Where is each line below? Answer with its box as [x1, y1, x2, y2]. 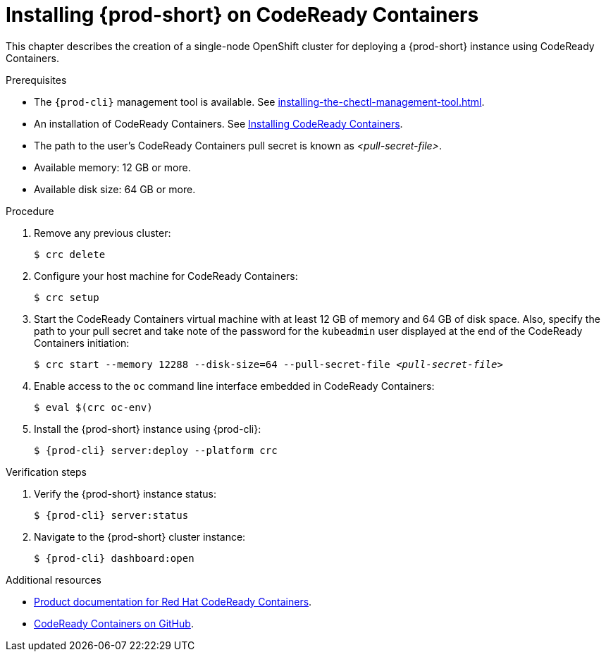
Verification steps [6, 465, 87, 478]
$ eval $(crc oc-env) [34, 401, 153, 413]
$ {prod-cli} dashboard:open [34, 552, 194, 564]
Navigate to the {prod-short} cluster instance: [34, 530, 246, 543]
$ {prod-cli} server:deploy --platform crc [34, 444, 278, 456]
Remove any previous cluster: [34, 226, 171, 239]
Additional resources [6, 573, 101, 586]
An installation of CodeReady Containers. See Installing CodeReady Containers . [34, 117, 403, 130]
